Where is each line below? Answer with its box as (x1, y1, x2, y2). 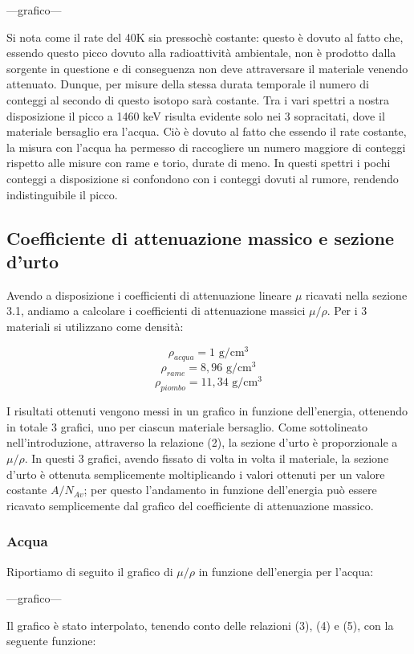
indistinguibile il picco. (6, 186, 118, 202)
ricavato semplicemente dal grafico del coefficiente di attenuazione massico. (6, 497, 374, 513)
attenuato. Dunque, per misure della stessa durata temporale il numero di (6, 76, 369, 92)
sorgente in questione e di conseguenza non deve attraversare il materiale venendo (6, 59, 408, 76)
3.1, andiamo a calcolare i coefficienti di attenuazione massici (6, 302, 306, 319)
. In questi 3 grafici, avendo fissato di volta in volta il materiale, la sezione (24, 449, 389, 466)
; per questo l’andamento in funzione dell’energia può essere (83, 481, 377, 498)
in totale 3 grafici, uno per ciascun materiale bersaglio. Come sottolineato (6, 418, 367, 435)
